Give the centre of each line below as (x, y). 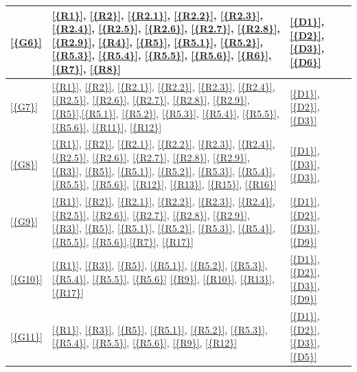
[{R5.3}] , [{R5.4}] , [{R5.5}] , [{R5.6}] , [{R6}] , (162, 55)
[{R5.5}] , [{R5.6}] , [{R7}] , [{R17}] (123, 241)
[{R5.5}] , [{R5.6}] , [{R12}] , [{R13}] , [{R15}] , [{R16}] (164, 184)
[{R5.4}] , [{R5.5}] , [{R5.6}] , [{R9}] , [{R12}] (145, 343)
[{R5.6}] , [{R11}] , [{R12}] (107, 127)
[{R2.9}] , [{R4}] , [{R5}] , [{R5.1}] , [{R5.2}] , (157, 42)
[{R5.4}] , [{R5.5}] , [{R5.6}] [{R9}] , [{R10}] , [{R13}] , (163, 278)
